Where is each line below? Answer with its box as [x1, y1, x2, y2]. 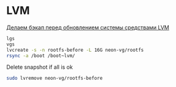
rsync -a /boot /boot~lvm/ [6, 52, 75, 58]
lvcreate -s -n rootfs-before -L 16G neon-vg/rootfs [6, 47, 144, 53]
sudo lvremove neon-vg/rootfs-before [6, 75, 103, 82]
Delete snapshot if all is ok [6, 63, 73, 71]
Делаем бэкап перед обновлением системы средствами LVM [6, 24, 170, 31]
